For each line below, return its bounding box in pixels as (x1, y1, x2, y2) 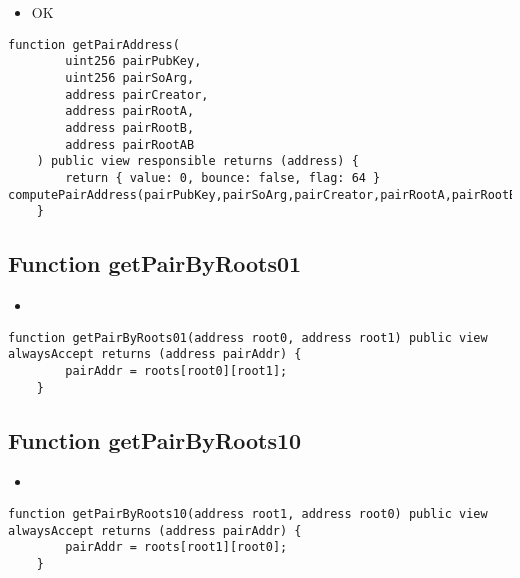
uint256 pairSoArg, (65, 70, 195, 85)
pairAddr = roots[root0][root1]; (65, 363, 288, 378)
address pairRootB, (65, 120, 195, 135)
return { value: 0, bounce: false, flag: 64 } (65, 170, 381, 185)
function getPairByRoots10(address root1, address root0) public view (8, 507, 488, 522)
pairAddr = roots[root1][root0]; (65, 540, 288, 555)
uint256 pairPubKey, (65, 54, 202, 69)
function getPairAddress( (8, 37, 180, 52)
